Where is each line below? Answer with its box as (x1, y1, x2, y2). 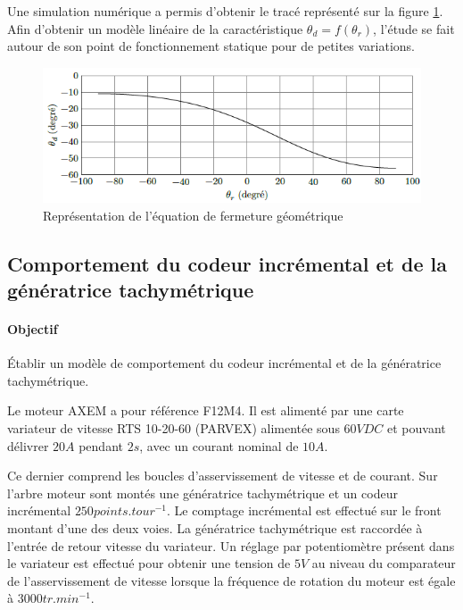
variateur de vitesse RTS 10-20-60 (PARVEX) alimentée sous (7, 419, 340, 438)
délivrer (7, 436, 49, 455)
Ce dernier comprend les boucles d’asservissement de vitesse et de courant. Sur (7, 466, 438, 485)
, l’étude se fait (373, 19, 455, 38)
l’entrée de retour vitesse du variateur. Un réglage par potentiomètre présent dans (7, 536, 455, 555)
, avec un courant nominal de (139, 436, 299, 455)
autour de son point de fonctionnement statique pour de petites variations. (7, 37, 416, 55)
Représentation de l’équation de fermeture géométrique (43, 205, 343, 224)
